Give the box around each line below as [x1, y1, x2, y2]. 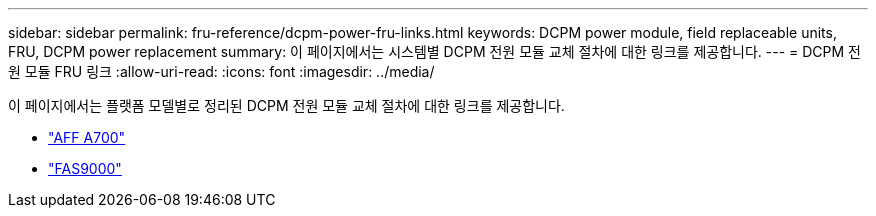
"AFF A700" [48, 129, 126, 146]
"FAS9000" [48, 160, 122, 177]
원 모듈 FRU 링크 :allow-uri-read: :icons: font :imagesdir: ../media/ [8, 63, 435, 80]
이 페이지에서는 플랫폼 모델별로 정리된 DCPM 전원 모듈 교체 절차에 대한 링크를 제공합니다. [8, 97, 565, 114]
